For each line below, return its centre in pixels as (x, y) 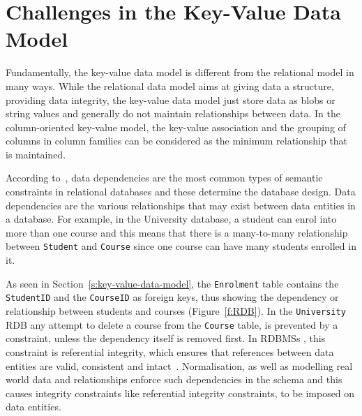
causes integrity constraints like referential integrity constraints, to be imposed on (180, 393)
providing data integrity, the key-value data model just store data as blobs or (171, 99)
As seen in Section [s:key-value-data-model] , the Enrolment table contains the (172, 283)
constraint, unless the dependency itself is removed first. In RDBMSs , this (166, 338)
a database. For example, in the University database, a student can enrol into (171, 219)
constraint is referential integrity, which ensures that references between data (170, 351)
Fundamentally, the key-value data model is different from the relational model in (180, 72)
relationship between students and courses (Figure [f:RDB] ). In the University (176, 311)
